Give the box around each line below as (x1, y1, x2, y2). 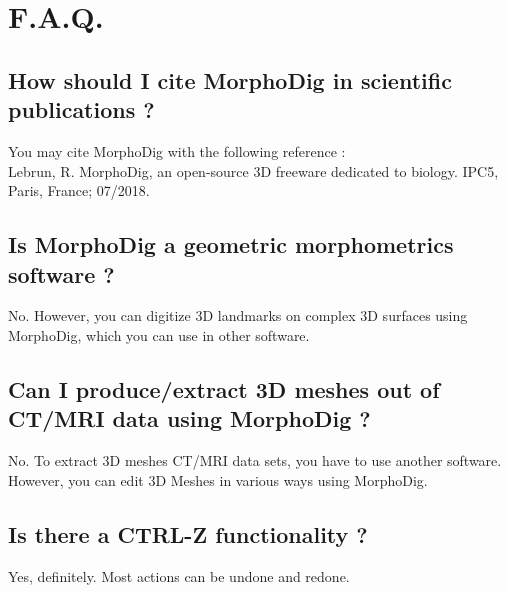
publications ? (8, 94, 155, 125)
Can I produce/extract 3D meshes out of (8, 373, 440, 404)
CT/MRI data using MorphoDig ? (8, 403, 371, 434)
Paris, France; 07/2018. (8, 180, 150, 201)
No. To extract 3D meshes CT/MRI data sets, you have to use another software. (8, 450, 502, 471)
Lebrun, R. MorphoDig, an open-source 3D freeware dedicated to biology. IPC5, (8, 160, 499, 181)
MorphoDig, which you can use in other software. (8, 324, 310, 345)
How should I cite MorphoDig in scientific (8, 64, 452, 95)
